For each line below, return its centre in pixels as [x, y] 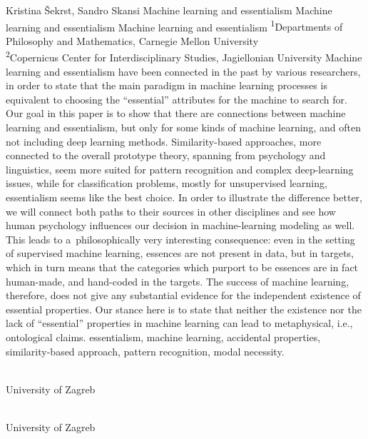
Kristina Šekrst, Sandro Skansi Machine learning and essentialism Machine [169, 10]
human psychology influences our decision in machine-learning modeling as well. [180, 225]
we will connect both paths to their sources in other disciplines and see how [171, 211]
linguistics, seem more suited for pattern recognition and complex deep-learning [180, 169]
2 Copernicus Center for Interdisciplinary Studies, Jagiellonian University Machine [184, 56]
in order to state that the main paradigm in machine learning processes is [167, 85]
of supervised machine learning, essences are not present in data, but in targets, [180, 253]
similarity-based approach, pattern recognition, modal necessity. [145, 351]
